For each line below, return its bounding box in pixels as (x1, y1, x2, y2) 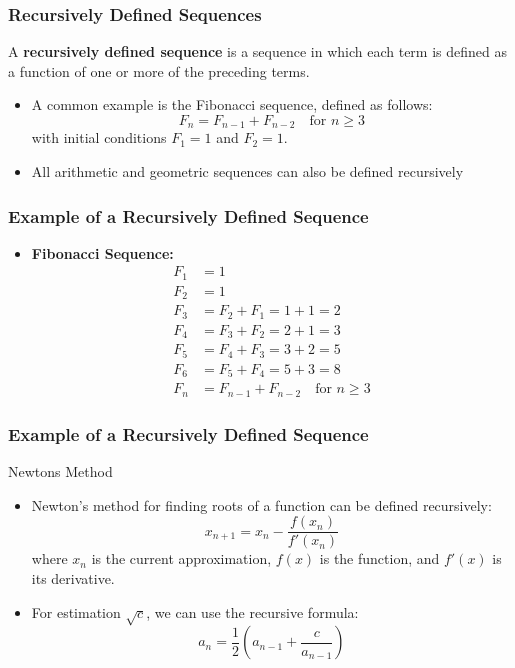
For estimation (31, 601, 121, 622)
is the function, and (319, 548, 440, 569)
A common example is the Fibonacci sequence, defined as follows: (31, 94, 433, 115)
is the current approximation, (91, 548, 272, 569)
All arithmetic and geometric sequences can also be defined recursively (31, 161, 464, 182)
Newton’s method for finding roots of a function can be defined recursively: (31, 494, 492, 515)
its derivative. (31, 567, 115, 588)
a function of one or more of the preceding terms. (8, 60, 310, 81)
